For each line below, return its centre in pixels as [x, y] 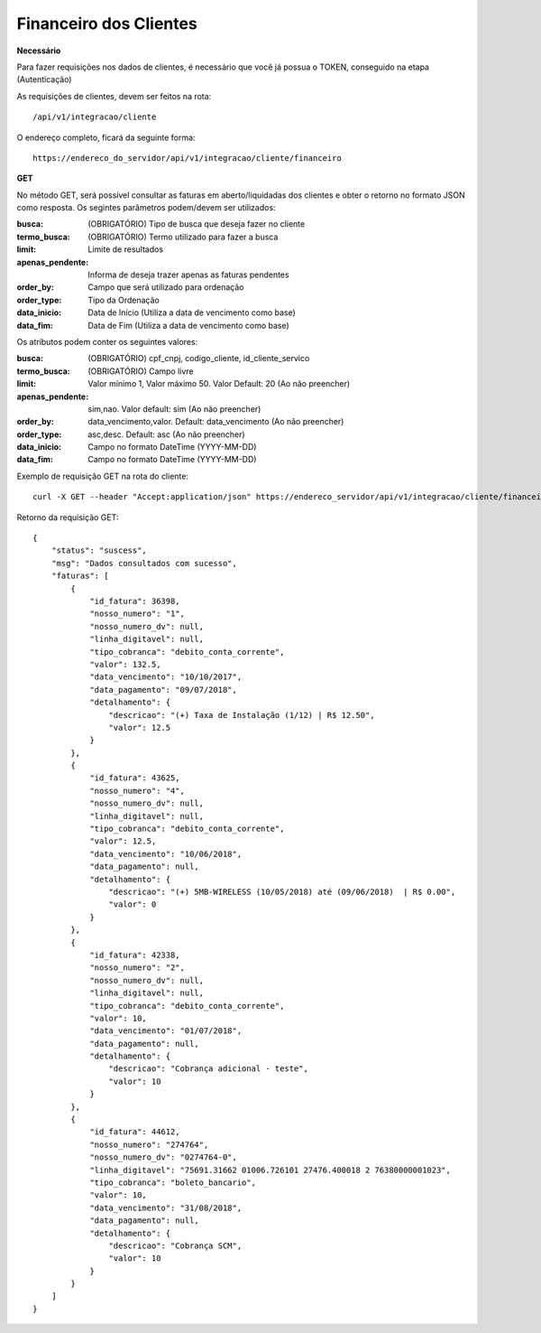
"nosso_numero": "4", [137, 791]
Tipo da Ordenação [124, 300]
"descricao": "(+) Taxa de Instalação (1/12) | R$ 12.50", [242, 715]
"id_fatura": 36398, [135, 601]
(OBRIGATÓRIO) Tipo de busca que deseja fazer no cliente [197, 224]
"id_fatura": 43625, [135, 778]
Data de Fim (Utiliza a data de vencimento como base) [189, 325]
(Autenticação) [44, 79]
